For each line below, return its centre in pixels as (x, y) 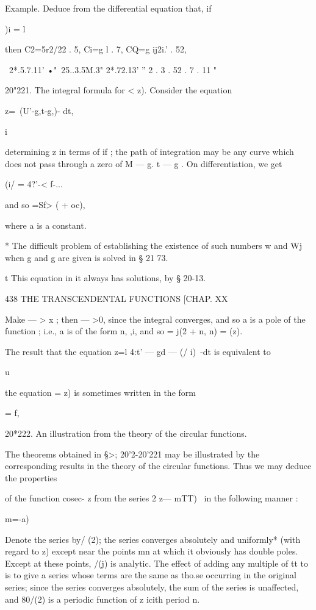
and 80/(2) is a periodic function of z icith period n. (102, 599)
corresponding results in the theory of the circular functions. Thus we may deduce (158, 466)
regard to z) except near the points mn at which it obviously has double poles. (152, 551)
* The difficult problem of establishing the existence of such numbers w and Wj (153, 246)
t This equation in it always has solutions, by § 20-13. (106, 278)
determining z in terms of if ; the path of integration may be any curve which (149, 152)
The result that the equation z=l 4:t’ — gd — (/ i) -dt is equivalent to (138, 351)
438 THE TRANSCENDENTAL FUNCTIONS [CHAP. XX (117, 298)
